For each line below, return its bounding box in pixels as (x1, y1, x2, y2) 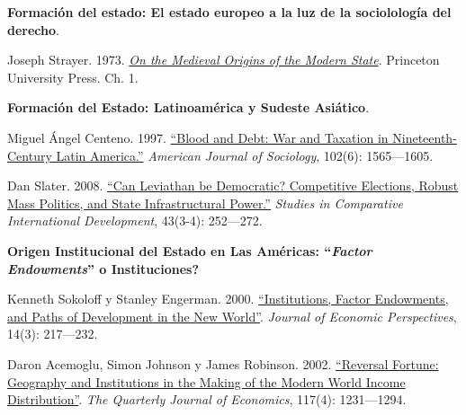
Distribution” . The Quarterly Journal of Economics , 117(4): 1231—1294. (7, 390, 407, 409)
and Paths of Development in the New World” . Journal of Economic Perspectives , (7, 306, 457, 325)
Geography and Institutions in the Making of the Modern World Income (7, 372, 406, 391)
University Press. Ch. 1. (7, 67, 139, 86)
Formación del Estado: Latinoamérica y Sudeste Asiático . (7, 98, 370, 117)
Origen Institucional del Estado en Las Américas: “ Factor (7, 241, 372, 260)
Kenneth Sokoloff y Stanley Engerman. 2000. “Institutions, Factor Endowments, (7, 289, 449, 308)
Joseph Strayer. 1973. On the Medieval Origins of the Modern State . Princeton (7, 50, 440, 69)
